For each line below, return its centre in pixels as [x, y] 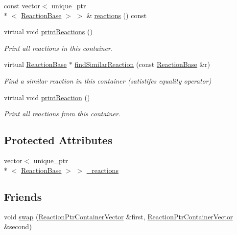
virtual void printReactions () [48, 32]
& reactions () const [117, 15]
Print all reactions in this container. [59, 48]
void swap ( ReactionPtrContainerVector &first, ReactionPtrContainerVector [118, 217]
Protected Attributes [58, 140]
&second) [18, 226]
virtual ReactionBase [36, 64]
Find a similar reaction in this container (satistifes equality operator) [108, 80]
